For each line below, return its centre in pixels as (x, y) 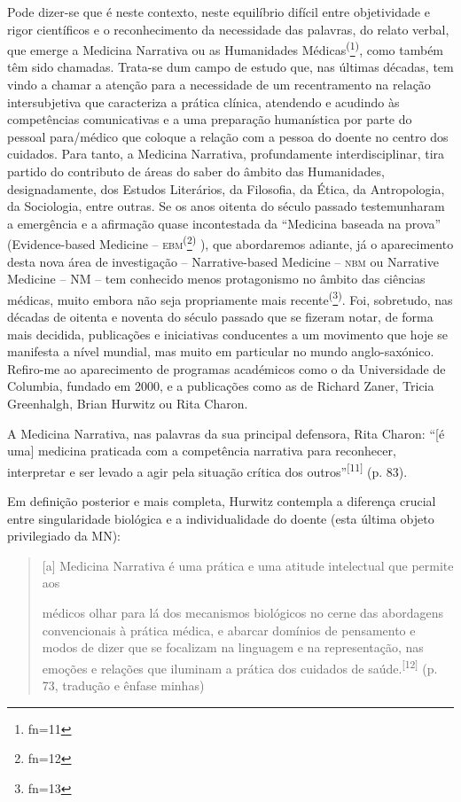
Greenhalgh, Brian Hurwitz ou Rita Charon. (128, 404)
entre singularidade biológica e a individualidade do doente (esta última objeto (221, 518)
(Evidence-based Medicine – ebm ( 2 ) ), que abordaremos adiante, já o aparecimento (230, 243)
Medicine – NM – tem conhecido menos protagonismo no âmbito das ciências (216, 279)
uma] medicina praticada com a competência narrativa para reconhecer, (202, 451)
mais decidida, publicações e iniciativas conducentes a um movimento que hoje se (227, 334)
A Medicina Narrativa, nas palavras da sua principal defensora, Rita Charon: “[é (226, 433)
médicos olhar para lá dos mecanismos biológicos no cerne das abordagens (242, 613)
